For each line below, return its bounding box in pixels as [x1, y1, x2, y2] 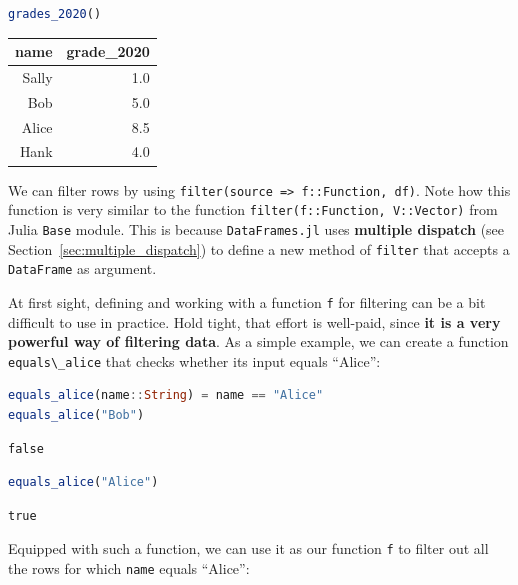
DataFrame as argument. [8, 258, 157, 279]
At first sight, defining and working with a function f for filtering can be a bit [8, 291, 486, 312]
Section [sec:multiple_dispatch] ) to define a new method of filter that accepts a [8, 238, 510, 259]
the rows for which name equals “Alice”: [8, 557, 250, 578]
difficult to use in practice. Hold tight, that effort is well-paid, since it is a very [8, 311, 501, 332]
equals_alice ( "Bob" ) [8, 407, 145, 422]
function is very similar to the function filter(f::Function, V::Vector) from [8, 199, 498, 220]
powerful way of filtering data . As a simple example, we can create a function [8, 331, 509, 352]
